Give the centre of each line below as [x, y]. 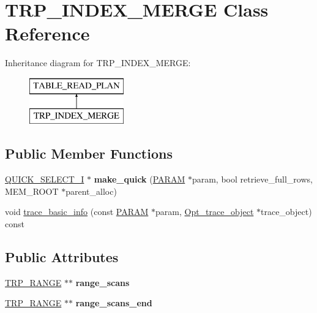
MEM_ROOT [32, 191]
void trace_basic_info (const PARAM [77, 212]
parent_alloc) [91, 191]
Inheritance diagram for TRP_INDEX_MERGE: [98, 63]
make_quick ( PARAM [140, 179]
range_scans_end [114, 303]
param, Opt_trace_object [205, 212]
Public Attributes [62, 257]
